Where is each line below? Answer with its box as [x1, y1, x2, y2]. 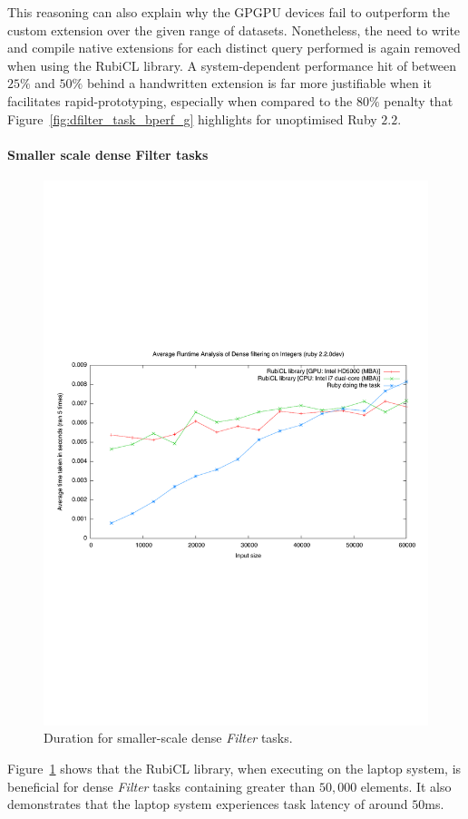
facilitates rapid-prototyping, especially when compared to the [7, 91, 353, 110]
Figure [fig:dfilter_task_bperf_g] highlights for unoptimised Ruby [7, 109, 377, 128]
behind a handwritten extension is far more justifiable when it [86, 74, 432, 93]
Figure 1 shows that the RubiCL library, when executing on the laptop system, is [7, 759, 462, 778]
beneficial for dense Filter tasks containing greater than [7, 776, 316, 795]
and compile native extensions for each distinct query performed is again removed [7, 38, 461, 57]
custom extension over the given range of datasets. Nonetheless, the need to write [7, 20, 461, 39]
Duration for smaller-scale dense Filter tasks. [44, 728, 293, 747]
